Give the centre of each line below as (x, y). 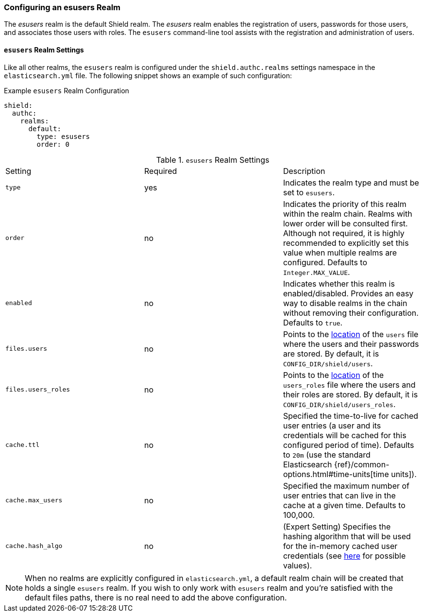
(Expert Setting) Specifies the (337, 526)
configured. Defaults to (325, 262)
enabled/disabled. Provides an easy (348, 293)
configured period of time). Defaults (348, 445)
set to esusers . (309, 192)
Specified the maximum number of (346, 486)
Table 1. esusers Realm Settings (213, 160)
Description (304, 171)
